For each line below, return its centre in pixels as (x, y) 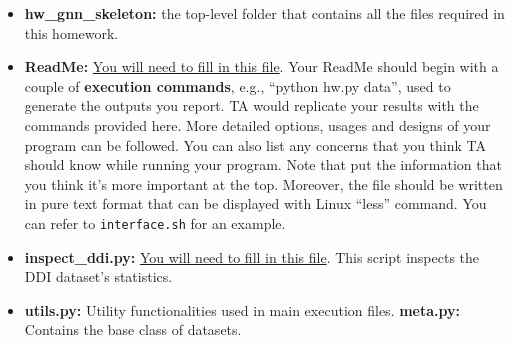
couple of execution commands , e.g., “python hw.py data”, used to (237, 85)
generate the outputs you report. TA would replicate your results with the (251, 105)
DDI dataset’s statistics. (98, 276)
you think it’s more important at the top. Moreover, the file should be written (263, 183)
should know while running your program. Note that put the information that (263, 164)
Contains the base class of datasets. (133, 329)
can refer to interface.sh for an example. (155, 222)
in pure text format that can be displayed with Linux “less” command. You (255, 203)
